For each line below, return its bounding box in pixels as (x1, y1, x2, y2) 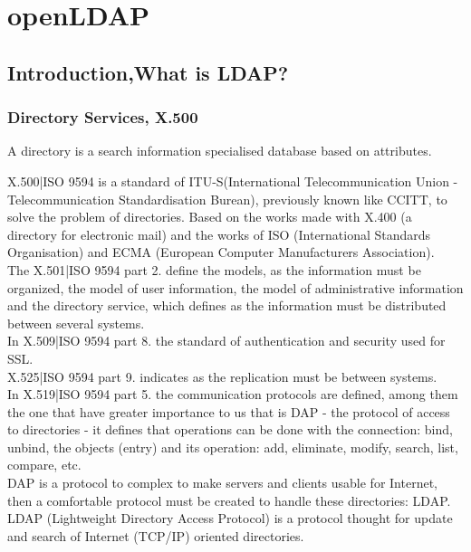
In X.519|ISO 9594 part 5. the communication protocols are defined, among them (7, 385, 458, 404)
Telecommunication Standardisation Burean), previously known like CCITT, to (7, 189, 447, 208)
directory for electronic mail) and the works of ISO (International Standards (7, 224, 431, 243)
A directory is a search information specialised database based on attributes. (7, 141, 432, 160)
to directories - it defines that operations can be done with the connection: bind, (7, 420, 453, 439)
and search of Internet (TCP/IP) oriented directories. (7, 526, 304, 545)
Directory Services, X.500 (7, 106, 198, 128)
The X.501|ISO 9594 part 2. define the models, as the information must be (7, 260, 421, 279)
